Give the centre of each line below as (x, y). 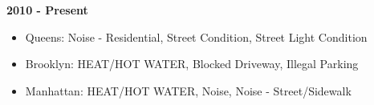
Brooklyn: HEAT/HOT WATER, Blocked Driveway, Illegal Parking (192, 64)
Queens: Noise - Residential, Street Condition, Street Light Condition (196, 36)
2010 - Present (47, 10)
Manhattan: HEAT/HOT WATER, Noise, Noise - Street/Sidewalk (188, 90)
